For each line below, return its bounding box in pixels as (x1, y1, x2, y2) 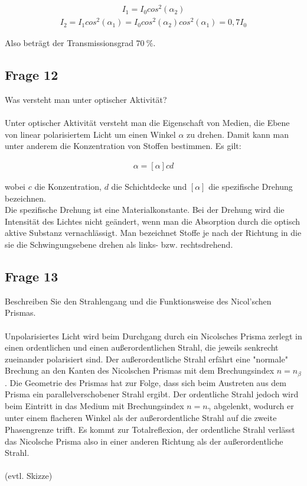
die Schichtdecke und (111, 180, 187, 193)
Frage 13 (5, 267, 58, 285)
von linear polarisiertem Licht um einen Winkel (5, 128, 176, 140)
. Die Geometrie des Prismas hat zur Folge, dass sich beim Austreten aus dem (5, 376, 286, 388)
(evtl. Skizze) (5, 469, 53, 482)
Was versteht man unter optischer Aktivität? (5, 93, 167, 106)
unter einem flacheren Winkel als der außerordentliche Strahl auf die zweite (5, 412, 277, 424)
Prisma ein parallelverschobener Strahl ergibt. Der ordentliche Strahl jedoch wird (5, 388, 299, 400)
